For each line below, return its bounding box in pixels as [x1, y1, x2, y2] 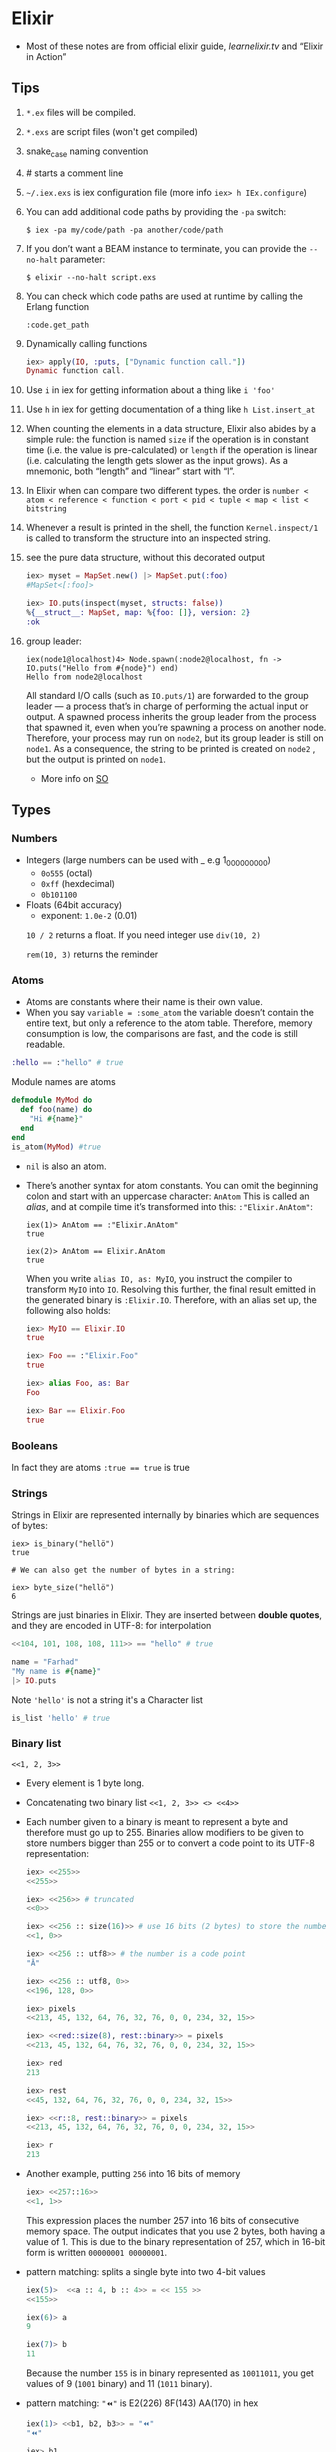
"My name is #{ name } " [11, 1666, 102, 1676]
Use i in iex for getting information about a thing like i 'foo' [25, 384, 276, 396]
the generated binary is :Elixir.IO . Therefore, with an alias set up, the [25, 1293, 318, 1306]
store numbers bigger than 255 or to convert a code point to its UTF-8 [25, 1837, 316, 1849]
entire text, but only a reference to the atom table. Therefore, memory [25, 1017, 313, 1029]
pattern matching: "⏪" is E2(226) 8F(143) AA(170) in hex [25, 2397, 259, 2409]
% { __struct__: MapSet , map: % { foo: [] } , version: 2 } [25, 607, 251, 617]
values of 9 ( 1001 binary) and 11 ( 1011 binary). [25, 2378, 213, 2390]
